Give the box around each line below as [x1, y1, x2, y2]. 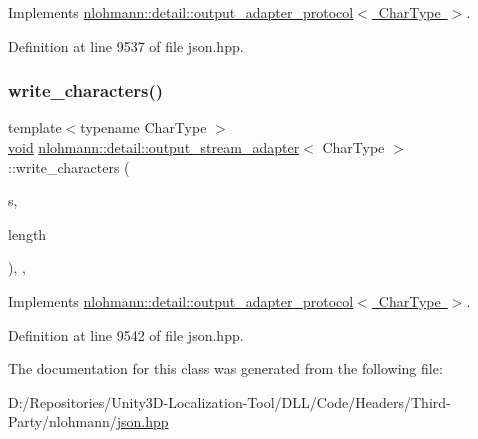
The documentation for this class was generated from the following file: [8, 358, 443, 379]
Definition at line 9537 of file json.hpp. [8, 35, 244, 56]
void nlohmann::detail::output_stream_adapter [8, 137, 300, 157]
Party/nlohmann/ [8, 411, 117, 432]
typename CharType [80, 117, 207, 138]
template [8, 117, 62, 138]
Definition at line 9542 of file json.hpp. [8, 324, 244, 345]
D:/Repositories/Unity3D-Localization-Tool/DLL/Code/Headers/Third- [8, 391, 451, 412]
